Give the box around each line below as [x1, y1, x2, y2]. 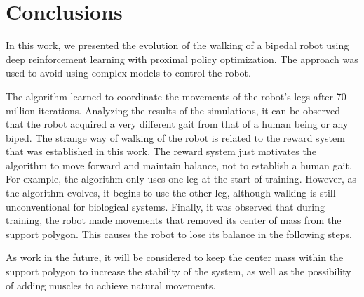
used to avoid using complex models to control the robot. [6, 65, 251, 80]
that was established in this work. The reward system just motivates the [6, 144, 316, 159]
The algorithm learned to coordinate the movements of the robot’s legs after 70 [6, 88, 346, 103]
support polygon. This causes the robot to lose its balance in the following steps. [6, 226, 352, 241]
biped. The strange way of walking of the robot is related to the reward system [6, 130, 345, 145]
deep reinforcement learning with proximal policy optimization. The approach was [6, 51, 358, 66]
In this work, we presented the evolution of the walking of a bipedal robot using [6, 38, 349, 53]
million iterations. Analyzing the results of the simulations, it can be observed [6, 103, 340, 117]
